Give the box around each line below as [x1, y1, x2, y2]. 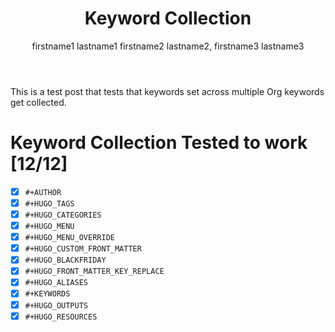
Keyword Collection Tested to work [10, 132, 308, 154]
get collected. [10, 96, 67, 108]
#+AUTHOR [24, 187, 62, 197]
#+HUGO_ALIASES [24, 278, 89, 288]
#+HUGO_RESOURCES [24, 312, 98, 322]
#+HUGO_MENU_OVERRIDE [24, 233, 115, 243]
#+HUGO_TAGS [24, 198, 75, 209]
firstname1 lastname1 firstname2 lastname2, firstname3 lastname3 [31, 40, 305, 52]
